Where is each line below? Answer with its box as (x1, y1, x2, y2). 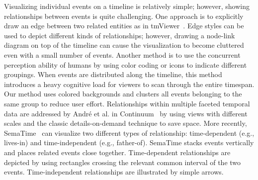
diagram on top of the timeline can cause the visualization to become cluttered (4, 40, 244, 50)
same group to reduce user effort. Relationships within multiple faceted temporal (4, 98, 250, 108)
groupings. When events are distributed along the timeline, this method (4, 69, 222, 80)
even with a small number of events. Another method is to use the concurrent (4, 49, 241, 60)
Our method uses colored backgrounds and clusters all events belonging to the (4, 89, 242, 99)
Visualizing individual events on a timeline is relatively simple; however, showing (4, 1, 250, 11)
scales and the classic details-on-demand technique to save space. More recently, (4, 118, 247, 128)
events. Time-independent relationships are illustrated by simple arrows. (4, 167, 224, 177)
